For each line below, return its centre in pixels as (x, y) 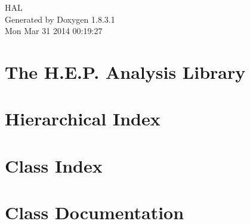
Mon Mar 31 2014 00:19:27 (54, 31)
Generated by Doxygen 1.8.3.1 (60, 19)
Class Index (54, 165)
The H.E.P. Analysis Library (125, 71)
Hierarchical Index (83, 119)
